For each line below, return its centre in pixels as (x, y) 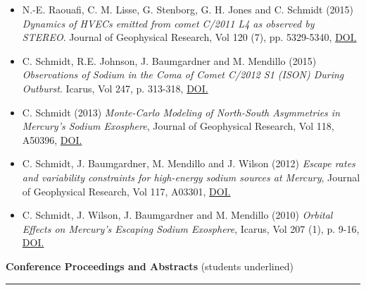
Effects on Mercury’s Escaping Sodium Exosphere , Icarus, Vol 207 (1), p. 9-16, (191, 228)
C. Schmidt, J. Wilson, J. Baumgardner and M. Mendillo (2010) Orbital (177, 215)
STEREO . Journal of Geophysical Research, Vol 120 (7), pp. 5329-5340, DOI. (189, 37)
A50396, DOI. (52, 139)
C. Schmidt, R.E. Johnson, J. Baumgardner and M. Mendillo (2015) (169, 60)
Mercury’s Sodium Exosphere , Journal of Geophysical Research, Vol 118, (178, 126)
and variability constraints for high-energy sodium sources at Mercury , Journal (191, 177)
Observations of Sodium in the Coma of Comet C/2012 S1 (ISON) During (183, 74)
